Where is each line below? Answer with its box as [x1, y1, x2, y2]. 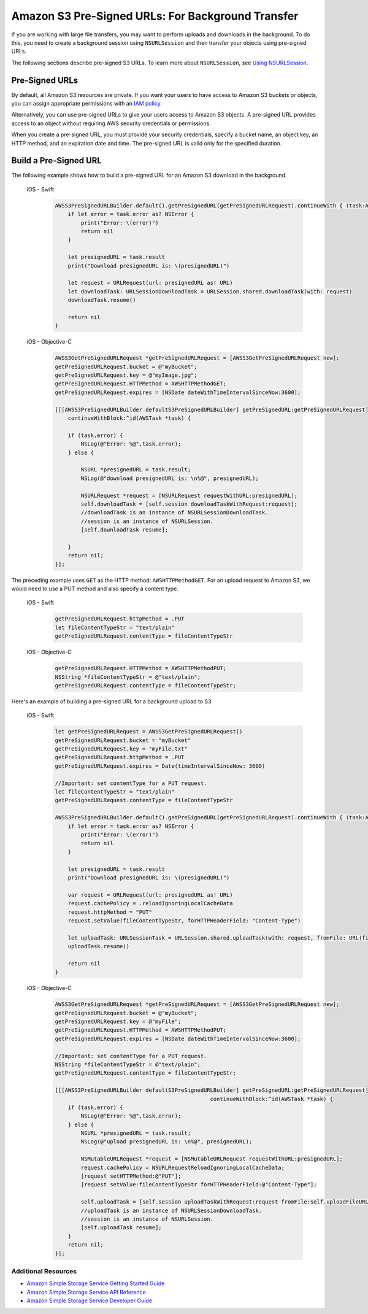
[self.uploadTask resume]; [80, 1224, 162, 1231]
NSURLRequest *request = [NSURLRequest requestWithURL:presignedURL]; [80, 492, 297, 499]
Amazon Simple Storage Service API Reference [26, 1288, 147, 1296]
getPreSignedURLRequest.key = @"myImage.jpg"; [55, 372, 197, 379]
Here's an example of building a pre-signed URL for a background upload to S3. [11, 697, 213, 705]
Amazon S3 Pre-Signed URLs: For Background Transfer [11, 9, 299, 23]
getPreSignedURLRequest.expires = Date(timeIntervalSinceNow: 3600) [55, 762, 266, 770]
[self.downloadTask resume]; [80, 527, 169, 533]
